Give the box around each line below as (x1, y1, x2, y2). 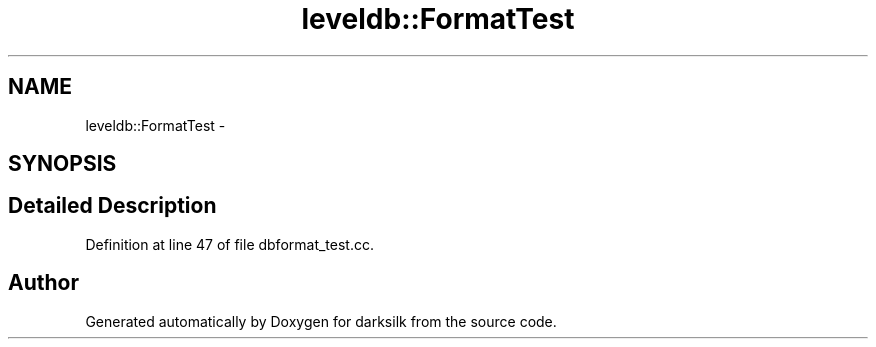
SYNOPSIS (8, 151, 117, 177)
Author (8, 270, 79, 296)
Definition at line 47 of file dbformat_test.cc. (85, 235, 375, 253)
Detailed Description (8, 193, 217, 219)
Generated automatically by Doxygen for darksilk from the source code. (85, 312, 557, 330)
